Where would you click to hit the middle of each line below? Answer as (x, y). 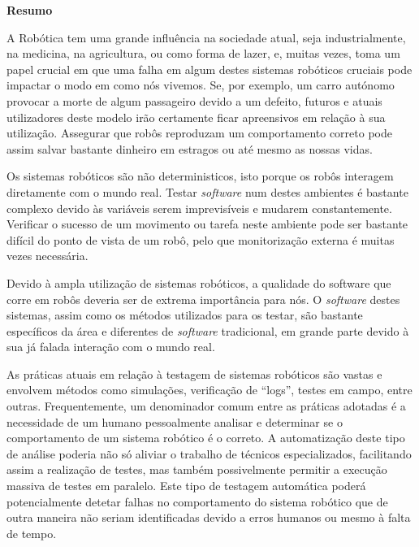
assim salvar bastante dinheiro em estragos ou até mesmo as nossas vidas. (190, 148)
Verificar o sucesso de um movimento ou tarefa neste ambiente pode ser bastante (207, 224)
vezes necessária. (48, 256)
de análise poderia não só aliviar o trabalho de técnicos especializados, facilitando (209, 453)
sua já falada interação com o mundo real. (111, 347)
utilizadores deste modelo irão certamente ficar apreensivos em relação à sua (196, 117)
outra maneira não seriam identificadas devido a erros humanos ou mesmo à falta (209, 517)
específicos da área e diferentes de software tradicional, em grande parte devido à (208, 330)
